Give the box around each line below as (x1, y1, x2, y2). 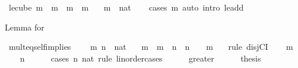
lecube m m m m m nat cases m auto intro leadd (8, 1, 244, 13)
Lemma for (5, 21, 45, 33)
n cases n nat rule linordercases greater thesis (20, 52, 261, 64)
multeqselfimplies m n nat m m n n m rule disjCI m (8, 40, 293, 53)
